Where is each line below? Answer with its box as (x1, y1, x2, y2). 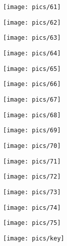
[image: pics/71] (3, 157, 61, 165)
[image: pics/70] (3, 142, 61, 149)
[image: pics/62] (3, 19, 61, 26)
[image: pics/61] (3, 4, 61, 11)
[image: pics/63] (3, 34, 61, 42)
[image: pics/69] (3, 127, 61, 134)
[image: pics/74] (3, 204, 61, 211)
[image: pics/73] (3, 188, 61, 196)
